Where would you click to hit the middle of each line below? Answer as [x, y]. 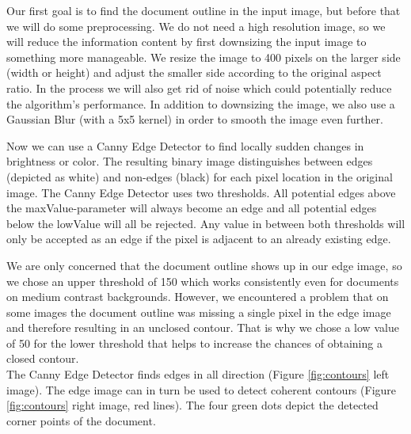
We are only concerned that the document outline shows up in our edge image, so [204, 265]
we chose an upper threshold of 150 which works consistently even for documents [203, 281]
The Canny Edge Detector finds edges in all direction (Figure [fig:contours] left [198, 374]
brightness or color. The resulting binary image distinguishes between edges [190, 161]
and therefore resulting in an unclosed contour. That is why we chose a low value [203, 327]
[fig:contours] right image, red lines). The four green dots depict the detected [192, 405]
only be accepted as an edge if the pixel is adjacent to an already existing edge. [199, 239]
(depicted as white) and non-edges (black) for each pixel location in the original [200, 176]
